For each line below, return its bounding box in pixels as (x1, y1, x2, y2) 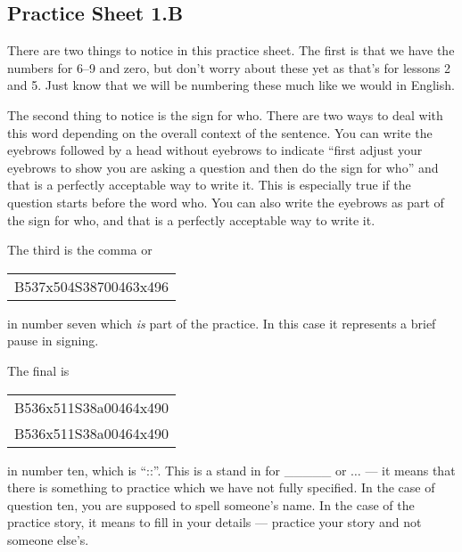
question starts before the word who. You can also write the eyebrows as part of (7, 192, 444, 211)
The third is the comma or (7, 240, 153, 259)
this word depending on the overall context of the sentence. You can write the (7, 123, 433, 142)
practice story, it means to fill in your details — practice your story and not (7, 513, 422, 532)
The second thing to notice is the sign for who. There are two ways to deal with (7, 105, 443, 124)
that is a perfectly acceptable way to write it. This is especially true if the (7, 175, 411, 194)
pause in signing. (7, 331, 99, 350)
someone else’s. (7, 530, 89, 548)
